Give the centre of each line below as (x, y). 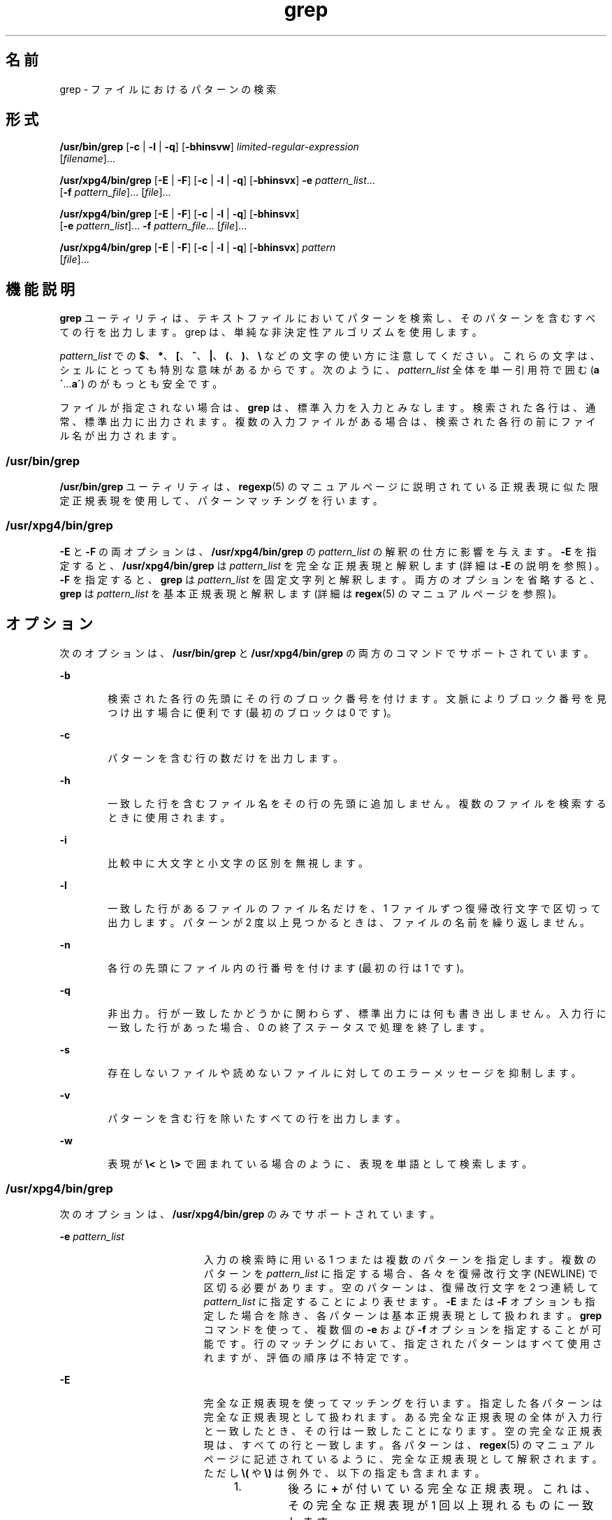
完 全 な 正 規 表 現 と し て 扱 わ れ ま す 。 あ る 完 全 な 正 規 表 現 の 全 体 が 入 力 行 (403, 1417)
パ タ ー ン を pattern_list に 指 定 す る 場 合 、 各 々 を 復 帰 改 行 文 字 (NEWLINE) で (401, 1274)
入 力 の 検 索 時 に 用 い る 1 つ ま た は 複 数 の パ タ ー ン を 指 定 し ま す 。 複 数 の (400, 1260)
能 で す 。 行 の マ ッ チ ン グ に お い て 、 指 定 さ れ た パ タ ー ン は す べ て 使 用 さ (403, 1344)
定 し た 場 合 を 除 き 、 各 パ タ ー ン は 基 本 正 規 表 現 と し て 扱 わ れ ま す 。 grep (403, 1316)
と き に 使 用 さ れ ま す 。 (169, 817)
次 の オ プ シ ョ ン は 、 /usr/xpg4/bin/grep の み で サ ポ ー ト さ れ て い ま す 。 (250, 1214)
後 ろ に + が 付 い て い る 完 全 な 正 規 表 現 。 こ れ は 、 (442, 1489)
